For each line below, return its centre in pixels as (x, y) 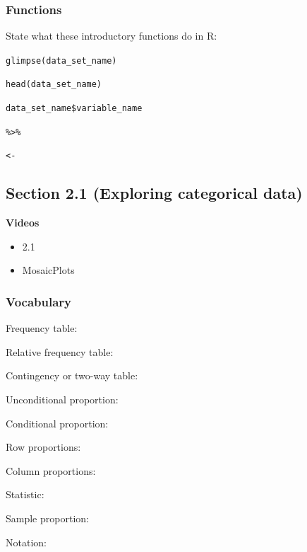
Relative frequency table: (60, 351)
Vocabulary (39, 301)
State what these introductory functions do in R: (112, 36)
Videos (23, 223)
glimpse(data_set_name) (61, 61)
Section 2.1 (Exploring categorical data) (154, 193)
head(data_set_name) (54, 85)
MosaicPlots (48, 270)
